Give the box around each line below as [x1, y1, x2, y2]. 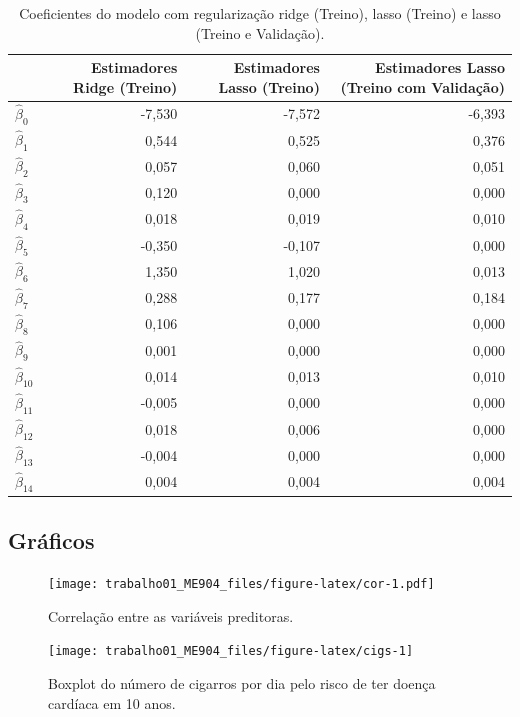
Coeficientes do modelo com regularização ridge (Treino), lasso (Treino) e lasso [19, 3, 501, 23]
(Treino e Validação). [195, 22, 325, 43]
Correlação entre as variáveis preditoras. [48, 605, 294, 626]
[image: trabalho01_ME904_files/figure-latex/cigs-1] [48, 644, 414, 659]
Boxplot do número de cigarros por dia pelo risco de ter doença [48, 672, 436, 693]
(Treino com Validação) [340, 76, 505, 97]
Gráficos [8, 525, 95, 556]
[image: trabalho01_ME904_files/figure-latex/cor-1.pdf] [48, 577, 435, 592]
